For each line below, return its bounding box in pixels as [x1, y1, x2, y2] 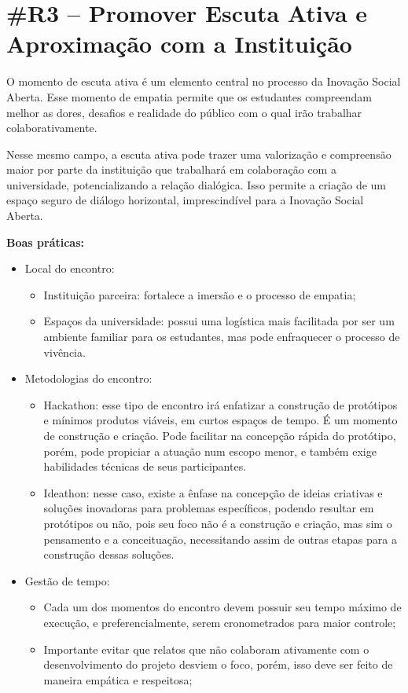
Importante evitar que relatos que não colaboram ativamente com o [43, 640, 369, 657]
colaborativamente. [6, 119, 97, 136]
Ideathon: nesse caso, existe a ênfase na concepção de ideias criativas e [43, 484, 383, 500]
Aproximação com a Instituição [6, 27, 352, 60]
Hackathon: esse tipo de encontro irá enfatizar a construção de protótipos [43, 396, 398, 412]
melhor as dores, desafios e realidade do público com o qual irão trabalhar [6, 104, 362, 120]
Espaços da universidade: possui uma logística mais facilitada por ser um [43, 313, 395, 329]
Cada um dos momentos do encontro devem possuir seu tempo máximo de [43, 599, 402, 615]
